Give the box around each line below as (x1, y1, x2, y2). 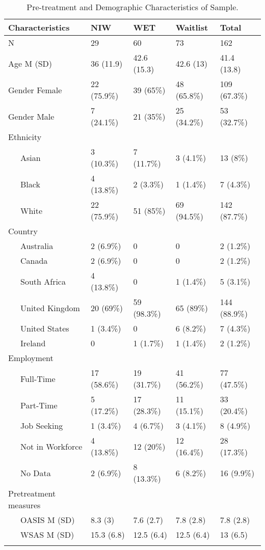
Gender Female (8, 84, 62, 96)
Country (8, 225, 38, 237)
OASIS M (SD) (20, 514, 75, 526)
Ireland (20, 337, 46, 349)
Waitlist (175, 21, 208, 33)
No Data (20, 466, 51, 479)
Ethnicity (8, 131, 42, 143)
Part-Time (20, 399, 58, 411)
